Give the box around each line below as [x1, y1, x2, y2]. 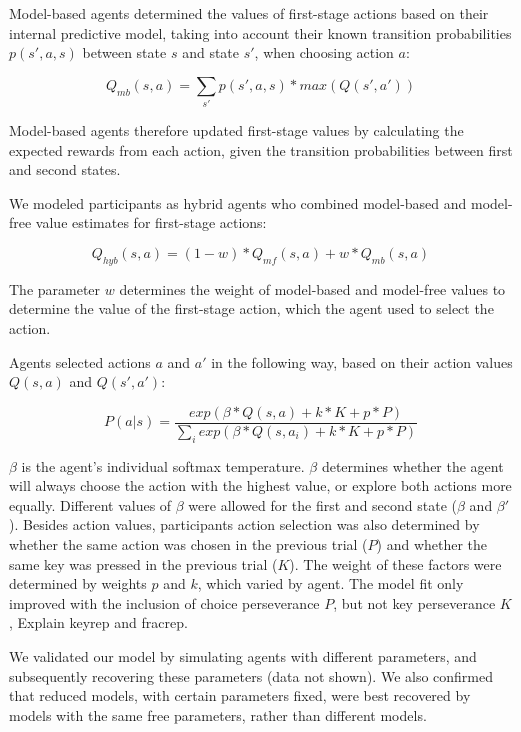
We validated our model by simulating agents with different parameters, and [9, 646, 477, 667]
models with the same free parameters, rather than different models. [9, 704, 427, 725]
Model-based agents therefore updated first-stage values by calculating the [9, 120, 464, 141]
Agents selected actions [9, 351, 151, 372]
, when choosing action [254, 42, 394, 63]
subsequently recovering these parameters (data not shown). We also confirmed [9, 665, 494, 686]
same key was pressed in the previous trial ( [9, 553, 278, 574]
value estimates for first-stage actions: [35, 212, 267, 233]
